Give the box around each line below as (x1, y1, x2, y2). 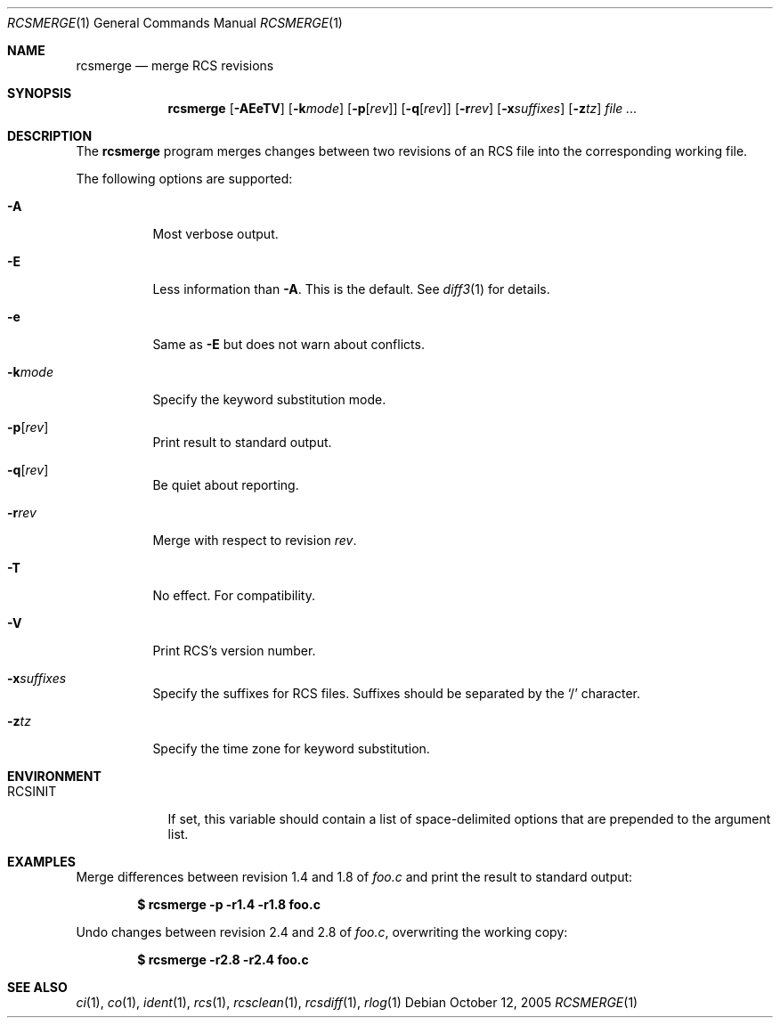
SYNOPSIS (7, 85, 72, 101)
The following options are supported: (76, 171, 293, 186)
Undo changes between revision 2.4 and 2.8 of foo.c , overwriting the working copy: (76, 924, 568, 940)
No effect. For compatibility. (152, 588, 315, 603)
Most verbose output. (152, 226, 279, 241)
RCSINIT (7, 784, 57, 799)
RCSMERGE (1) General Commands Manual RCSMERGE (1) (7, 15, 343, 30)
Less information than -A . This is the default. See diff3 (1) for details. (152, 281, 550, 297)
